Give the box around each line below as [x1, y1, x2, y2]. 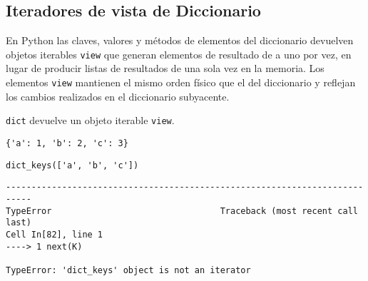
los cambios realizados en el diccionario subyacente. [6, 88, 230, 103]
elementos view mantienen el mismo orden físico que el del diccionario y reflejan [6, 75, 356, 90]
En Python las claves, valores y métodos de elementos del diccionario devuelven [6, 33, 354, 48]
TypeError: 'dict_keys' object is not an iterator [6, 265, 251, 275]
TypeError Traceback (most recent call [6, 205, 358, 216]
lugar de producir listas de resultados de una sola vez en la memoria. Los [6, 61, 324, 76]
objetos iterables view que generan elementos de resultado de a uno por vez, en [6, 46, 352, 61]
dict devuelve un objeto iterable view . [6, 113, 175, 128]
